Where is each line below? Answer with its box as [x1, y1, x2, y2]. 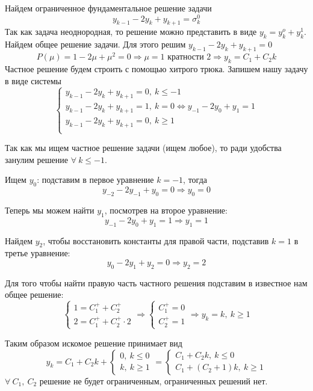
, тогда [183, 173, 207, 186]
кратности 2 [167, 53, 211, 62]
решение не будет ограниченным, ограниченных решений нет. [39, 374, 268, 387]
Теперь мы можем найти [5, 203, 95, 216]
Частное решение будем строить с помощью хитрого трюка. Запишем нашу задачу [5, 62, 308, 75]
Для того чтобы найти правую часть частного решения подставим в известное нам [5, 276, 308, 289]
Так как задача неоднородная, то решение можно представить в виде [5, 25, 257, 38]
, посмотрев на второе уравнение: [104, 203, 228, 216]
